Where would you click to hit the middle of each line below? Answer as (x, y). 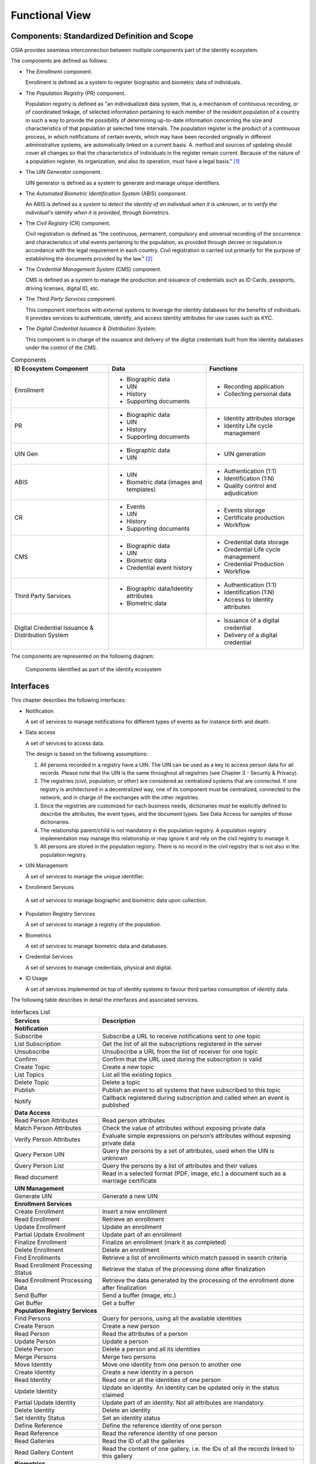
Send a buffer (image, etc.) (139, 1295)
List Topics (29, 1075)
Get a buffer (119, 1303)
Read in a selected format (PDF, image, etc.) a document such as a (194, 1173)
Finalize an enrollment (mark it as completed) (164, 1242)
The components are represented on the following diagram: (83, 656)
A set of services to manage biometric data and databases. (97, 946)
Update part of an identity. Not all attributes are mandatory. (183, 1403)
